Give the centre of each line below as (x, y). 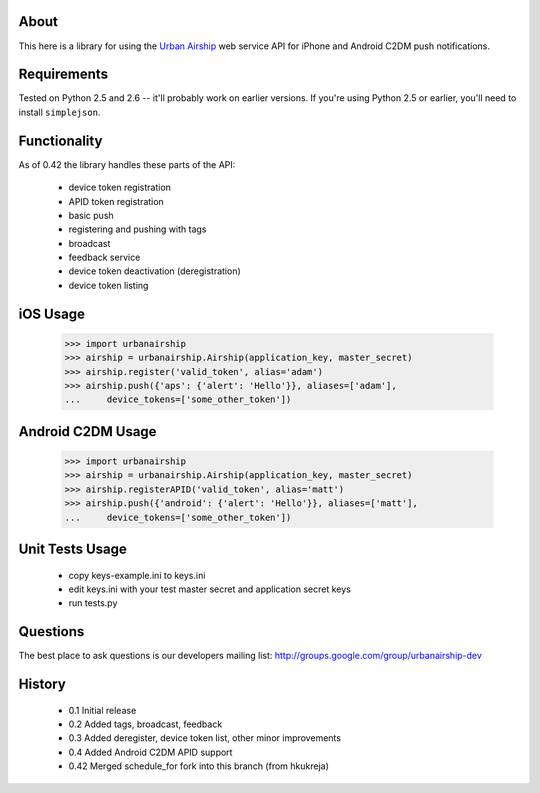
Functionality (60, 140)
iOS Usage (51, 313)
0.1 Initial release (102, 710)
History (42, 684)
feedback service (104, 257)
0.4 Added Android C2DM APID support (150, 752)
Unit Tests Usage (72, 548)
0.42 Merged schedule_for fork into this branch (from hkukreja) (199, 766)
